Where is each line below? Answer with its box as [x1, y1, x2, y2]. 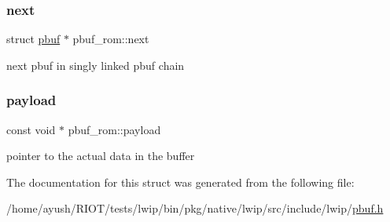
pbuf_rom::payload [68, 121, 161, 137]
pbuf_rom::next [72, 31, 149, 47]
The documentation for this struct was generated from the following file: [6, 173, 355, 190]
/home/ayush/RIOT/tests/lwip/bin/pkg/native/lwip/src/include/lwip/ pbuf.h [6, 200, 384, 217]
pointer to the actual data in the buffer [6, 147, 195, 164]
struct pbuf [6, 31, 61, 47]
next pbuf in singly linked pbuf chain [6, 56, 185, 73]
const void [6, 121, 56, 137]
